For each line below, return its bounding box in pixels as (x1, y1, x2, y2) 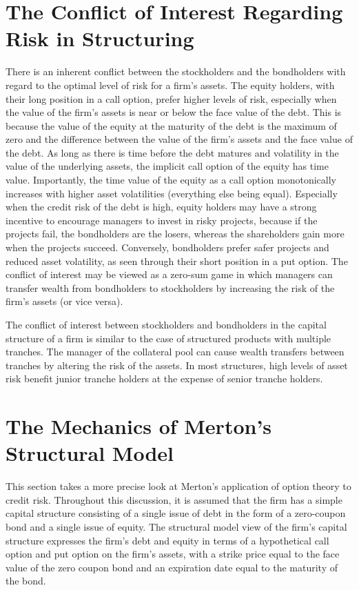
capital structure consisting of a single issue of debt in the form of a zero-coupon (6, 506, 346, 520)
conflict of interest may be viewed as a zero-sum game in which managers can (6, 267, 333, 282)
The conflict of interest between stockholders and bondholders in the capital (6, 317, 327, 331)
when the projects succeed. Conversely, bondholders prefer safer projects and (6, 240, 329, 255)
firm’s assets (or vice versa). (6, 294, 123, 308)
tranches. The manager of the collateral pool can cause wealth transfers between (6, 344, 345, 359)
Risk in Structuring (6, 24, 194, 52)
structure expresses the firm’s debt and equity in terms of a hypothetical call (6, 533, 329, 547)
